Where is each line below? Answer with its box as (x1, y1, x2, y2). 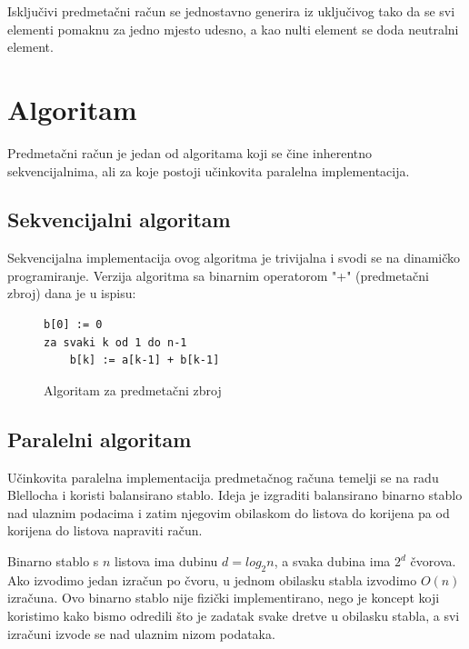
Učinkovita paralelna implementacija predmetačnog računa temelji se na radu (7, 467, 439, 486)
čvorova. (410, 552, 456, 571)
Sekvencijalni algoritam (7, 205, 231, 234)
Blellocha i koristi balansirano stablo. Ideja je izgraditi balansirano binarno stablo (7, 485, 463, 504)
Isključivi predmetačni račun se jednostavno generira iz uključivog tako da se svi (7, 2, 455, 20)
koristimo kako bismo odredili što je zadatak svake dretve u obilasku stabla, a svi (7, 606, 460, 625)
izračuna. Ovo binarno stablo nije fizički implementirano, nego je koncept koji (7, 588, 440, 607)
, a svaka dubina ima (274, 552, 391, 571)
